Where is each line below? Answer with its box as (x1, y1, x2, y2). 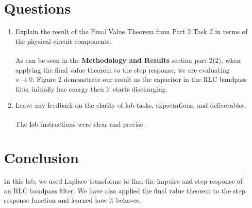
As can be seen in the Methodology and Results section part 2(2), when (15, 55, 241, 65)
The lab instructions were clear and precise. (15, 119, 145, 129)
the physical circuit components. (15, 36, 112, 46)
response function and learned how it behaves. (4, 195, 141, 205)
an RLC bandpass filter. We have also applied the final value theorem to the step (4, 185, 245, 195)
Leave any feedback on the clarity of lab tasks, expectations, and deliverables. (15, 100, 247, 110)
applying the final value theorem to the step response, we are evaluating (15, 64, 230, 75)
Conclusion (4, 148, 79, 168)
